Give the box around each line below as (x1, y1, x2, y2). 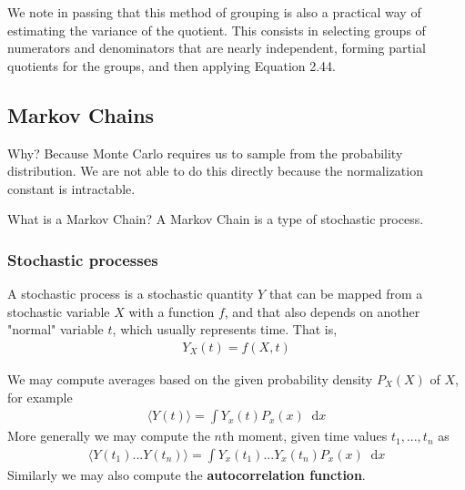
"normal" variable (7, 320, 104, 339)
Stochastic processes (7, 248, 158, 271)
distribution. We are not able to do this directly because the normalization (7, 161, 423, 180)
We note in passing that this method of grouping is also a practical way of (7, 3, 421, 21)
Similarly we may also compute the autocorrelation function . (7, 464, 366, 484)
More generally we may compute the (7, 426, 210, 445)
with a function (128, 301, 215, 321)
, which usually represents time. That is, (112, 320, 338, 339)
